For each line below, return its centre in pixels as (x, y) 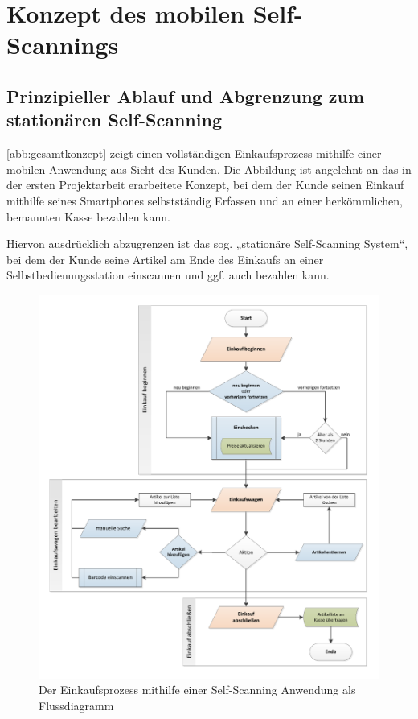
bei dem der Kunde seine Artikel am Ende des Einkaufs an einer (165, 259)
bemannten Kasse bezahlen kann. (88, 216)
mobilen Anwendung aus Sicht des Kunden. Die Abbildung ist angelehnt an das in (209, 169)
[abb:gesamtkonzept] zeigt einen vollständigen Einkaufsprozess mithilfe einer (194, 153)
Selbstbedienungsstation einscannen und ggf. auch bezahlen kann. (168, 275)
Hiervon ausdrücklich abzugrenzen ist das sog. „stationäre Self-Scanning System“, (207, 244)
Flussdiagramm (76, 705)
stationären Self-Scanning (114, 120)
